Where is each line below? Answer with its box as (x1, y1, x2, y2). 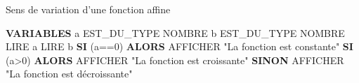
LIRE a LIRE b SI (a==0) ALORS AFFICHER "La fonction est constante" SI (6, 39, 353, 54)
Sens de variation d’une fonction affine (6, 2, 171, 16)
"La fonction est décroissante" (6, 66, 133, 81)
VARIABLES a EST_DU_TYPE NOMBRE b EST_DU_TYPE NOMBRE (6, 25, 345, 40)
